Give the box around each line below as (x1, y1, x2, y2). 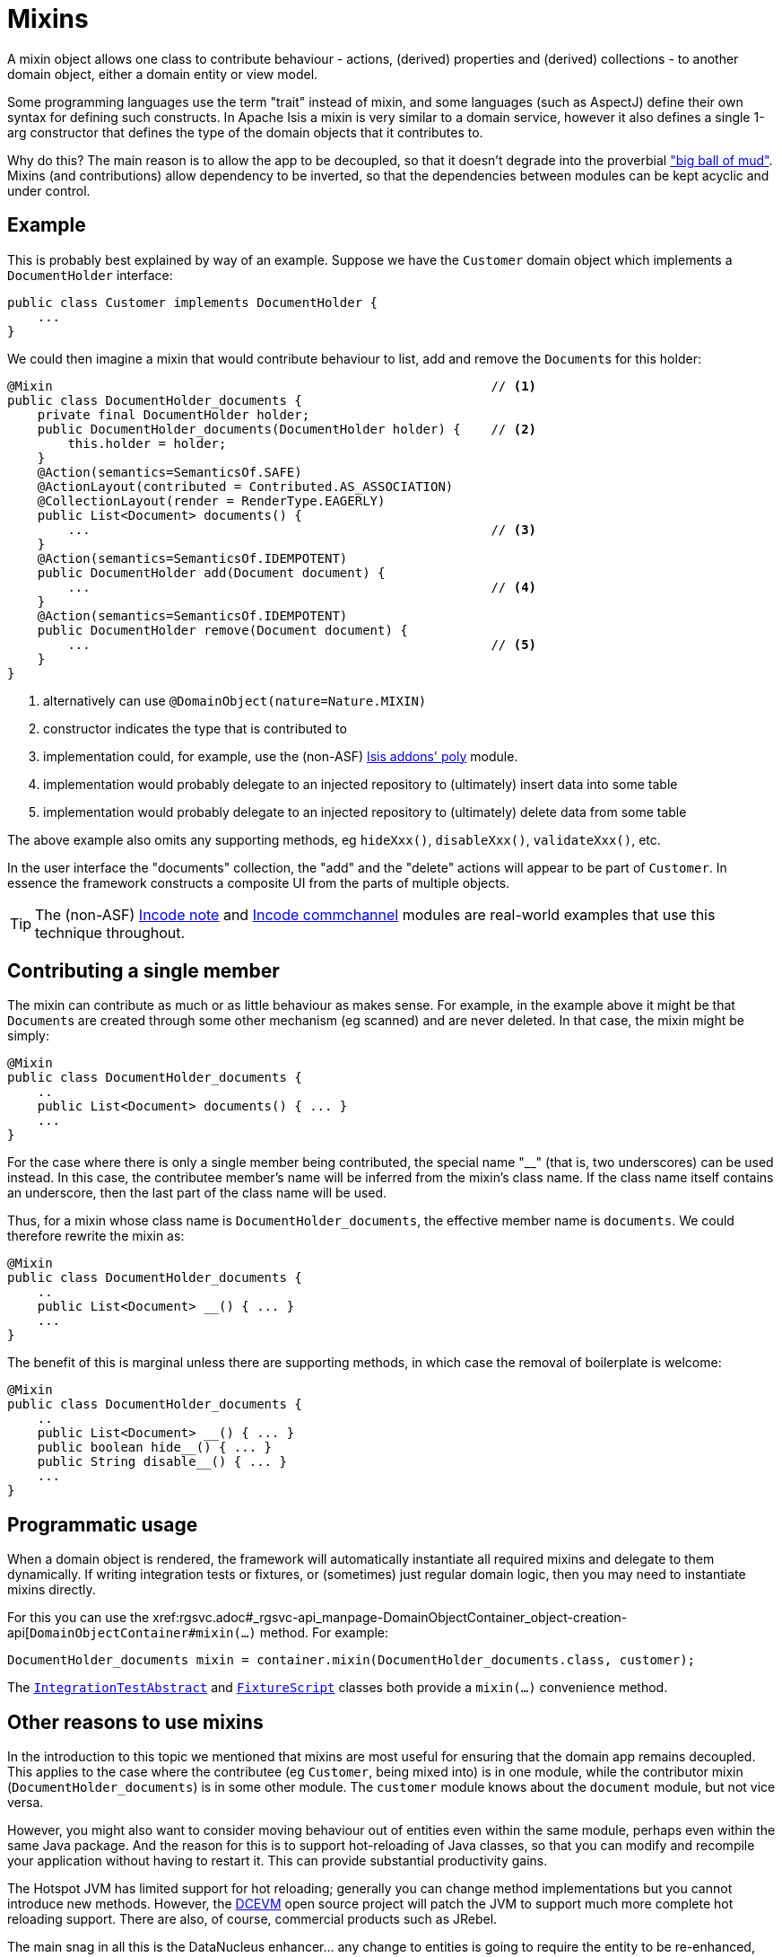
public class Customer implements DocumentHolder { (7, 294, 378, 310)
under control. (7, 182, 91, 198)
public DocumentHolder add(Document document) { (37, 565, 386, 580)
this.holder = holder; (67, 435, 227, 451)
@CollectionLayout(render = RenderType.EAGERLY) (37, 493, 386, 508)
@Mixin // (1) (7, 378, 537, 393)
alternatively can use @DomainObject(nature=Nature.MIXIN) (43, 692, 427, 708)
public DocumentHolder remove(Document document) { (37, 622, 408, 637)
